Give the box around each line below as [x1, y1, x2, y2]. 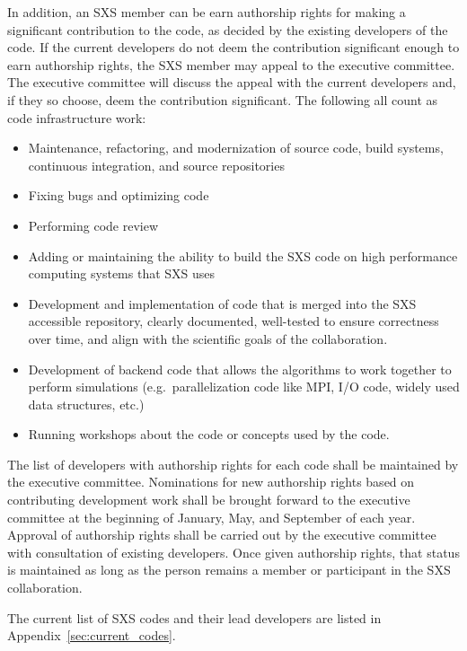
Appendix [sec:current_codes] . [7, 626, 176, 645]
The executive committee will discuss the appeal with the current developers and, [7, 73, 456, 92]
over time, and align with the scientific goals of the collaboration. [28, 329, 388, 347]
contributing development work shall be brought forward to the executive [7, 490, 410, 509]
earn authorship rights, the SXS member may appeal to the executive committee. [7, 55, 455, 74]
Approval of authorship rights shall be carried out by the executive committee [7, 525, 436, 544]
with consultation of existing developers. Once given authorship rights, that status [7, 542, 460, 561]
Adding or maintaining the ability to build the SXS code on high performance [28, 246, 458, 265]
